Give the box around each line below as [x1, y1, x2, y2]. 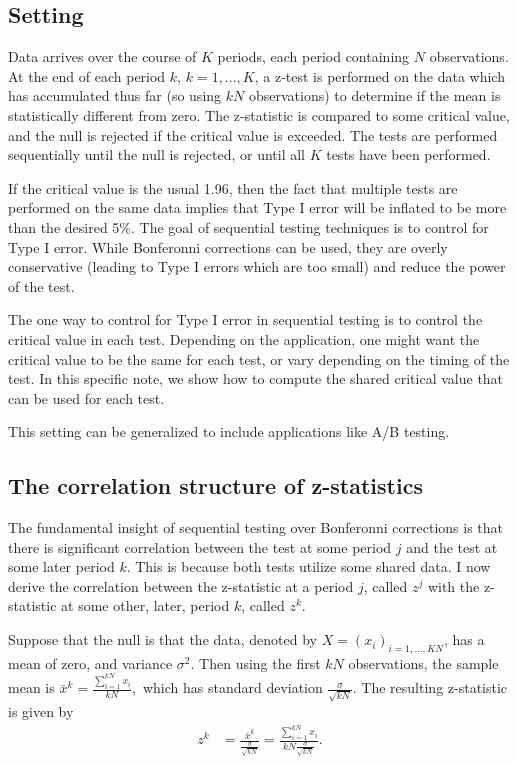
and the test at [406, 536, 498, 557]
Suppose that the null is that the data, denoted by [8, 629, 317, 650]
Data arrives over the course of [8, 46, 197, 67]
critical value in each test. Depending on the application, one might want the [8, 328, 480, 349]
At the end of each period [8, 65, 166, 86]
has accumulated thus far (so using [8, 85, 222, 106]
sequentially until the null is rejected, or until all [8, 144, 305, 165]
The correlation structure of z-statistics [8, 470, 423, 501]
